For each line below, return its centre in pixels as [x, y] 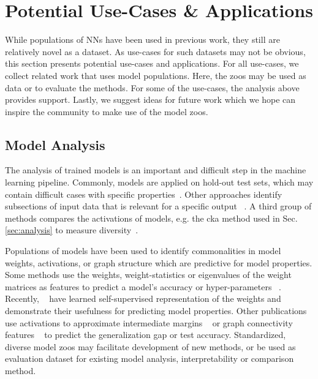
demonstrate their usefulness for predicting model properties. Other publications [156, 311]
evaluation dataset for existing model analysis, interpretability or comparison [150, 358]
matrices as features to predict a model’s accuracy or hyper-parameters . [143, 286]
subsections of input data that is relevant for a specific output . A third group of [158, 206]
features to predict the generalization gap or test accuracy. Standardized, [146, 335]
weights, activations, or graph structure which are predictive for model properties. [159, 262]
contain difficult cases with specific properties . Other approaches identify [144, 194]
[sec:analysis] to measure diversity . [72, 230]
